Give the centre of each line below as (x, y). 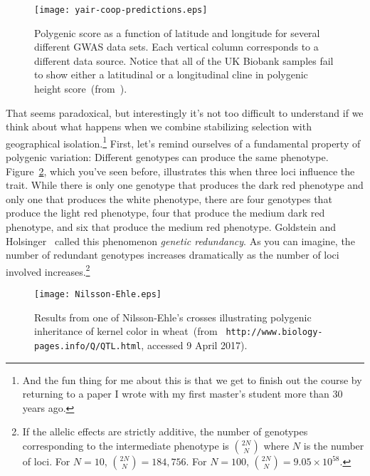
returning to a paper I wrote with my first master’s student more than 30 (183, 394)
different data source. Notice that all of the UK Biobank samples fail (184, 60)
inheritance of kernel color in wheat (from (126, 331)
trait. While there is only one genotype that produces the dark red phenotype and (185, 185)
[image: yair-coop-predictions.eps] (121, 10)
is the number (334, 445)
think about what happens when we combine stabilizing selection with (159, 126)
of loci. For (46, 461)
